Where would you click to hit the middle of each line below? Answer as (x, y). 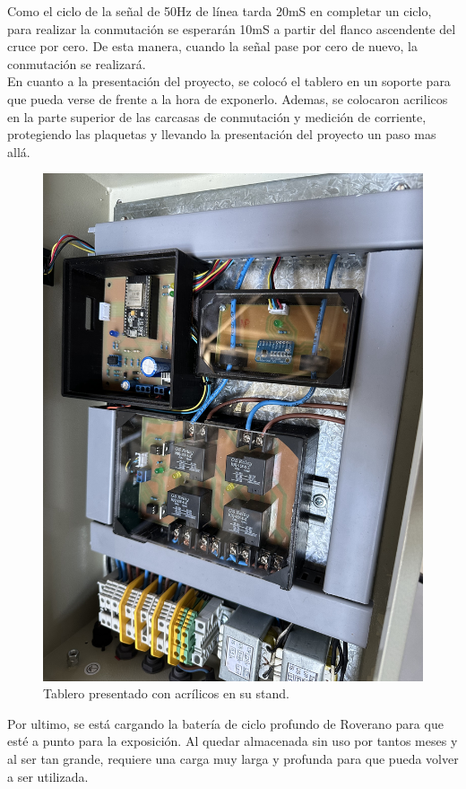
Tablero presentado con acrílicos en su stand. (166, 693)
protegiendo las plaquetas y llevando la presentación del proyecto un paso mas (222, 134)
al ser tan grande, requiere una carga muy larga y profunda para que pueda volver (233, 759)
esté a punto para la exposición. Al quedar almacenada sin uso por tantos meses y (233, 741)
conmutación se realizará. (77, 63)
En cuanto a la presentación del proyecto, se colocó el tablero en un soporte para (229, 81)
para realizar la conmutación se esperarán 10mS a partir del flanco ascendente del (232, 28)
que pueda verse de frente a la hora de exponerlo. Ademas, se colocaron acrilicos (228, 98)
